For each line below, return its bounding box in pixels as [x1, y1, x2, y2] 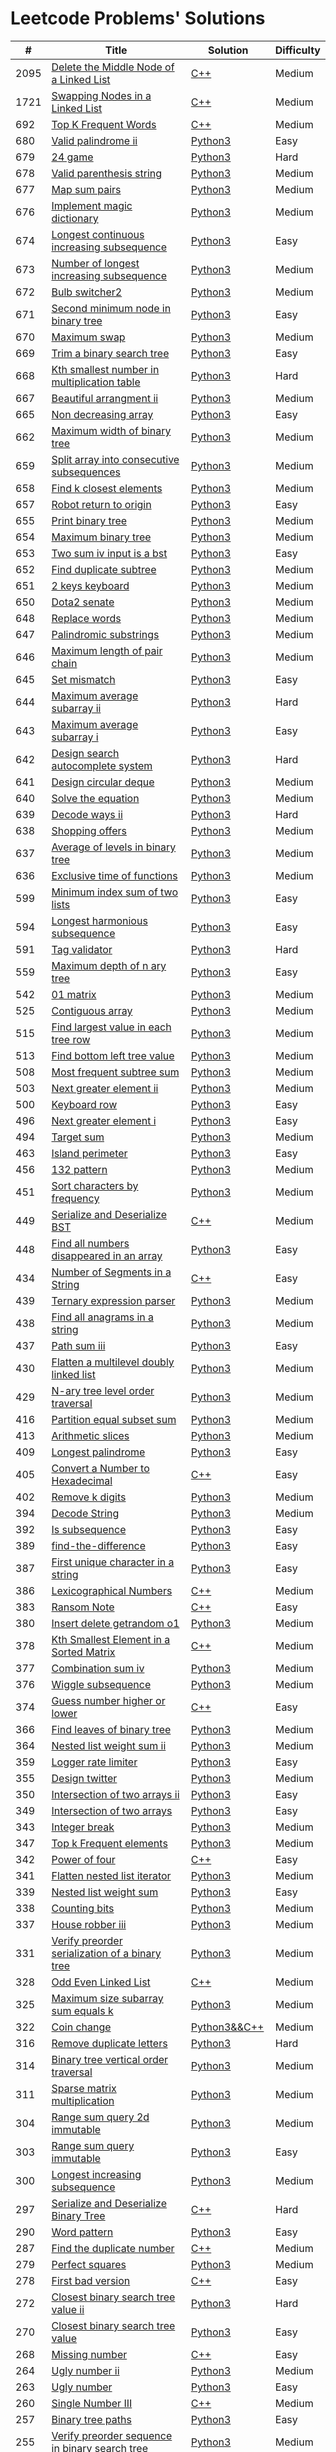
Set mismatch [51, 672, 116, 686]
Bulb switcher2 [51, 285, 123, 299]
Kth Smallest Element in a [51, 1632, 171, 1646]
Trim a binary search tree [51, 346, 170, 360]
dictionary [51, 211, 99, 225]
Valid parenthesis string [51, 166, 163, 180]
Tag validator [51, 942, 113, 956]
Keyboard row [51, 1097, 118, 1111]
